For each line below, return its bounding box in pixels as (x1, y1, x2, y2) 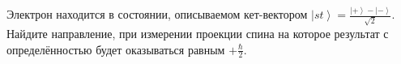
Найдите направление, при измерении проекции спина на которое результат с (6, 25, 389, 42)
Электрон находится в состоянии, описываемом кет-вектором (6, 6, 308, 23)
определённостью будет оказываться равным (6, 41, 225, 58)
